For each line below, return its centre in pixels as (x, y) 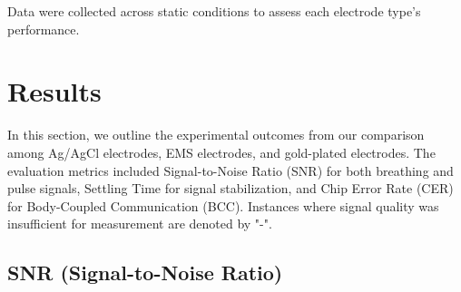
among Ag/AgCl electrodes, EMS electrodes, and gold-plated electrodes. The (221, 152)
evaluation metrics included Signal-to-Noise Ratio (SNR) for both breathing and (230, 170)
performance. (44, 29)
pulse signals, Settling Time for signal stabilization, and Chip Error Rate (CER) (230, 188)
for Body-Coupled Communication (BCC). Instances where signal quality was (223, 205)
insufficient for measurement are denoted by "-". (140, 224)
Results (54, 91)
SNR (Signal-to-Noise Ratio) (145, 273)
